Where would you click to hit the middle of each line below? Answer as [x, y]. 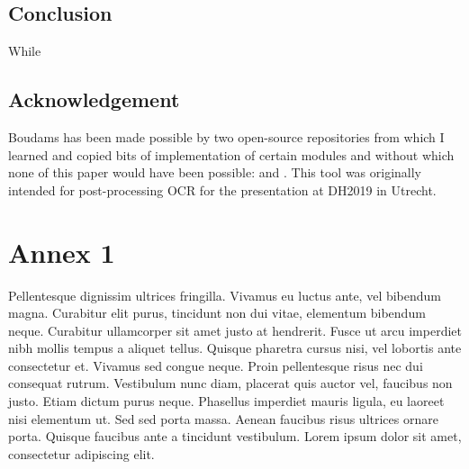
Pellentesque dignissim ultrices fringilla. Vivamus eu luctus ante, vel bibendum [225, 295]
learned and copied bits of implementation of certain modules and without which [231, 154]
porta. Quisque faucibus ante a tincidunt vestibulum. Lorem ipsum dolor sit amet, [235, 436]
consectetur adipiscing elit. [81, 453]
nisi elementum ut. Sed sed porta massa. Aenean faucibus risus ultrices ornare [223, 418]
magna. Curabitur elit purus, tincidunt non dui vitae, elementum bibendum [217, 313]
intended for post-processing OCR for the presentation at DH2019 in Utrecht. [222, 189]
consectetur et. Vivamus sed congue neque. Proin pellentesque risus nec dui [216, 365]
